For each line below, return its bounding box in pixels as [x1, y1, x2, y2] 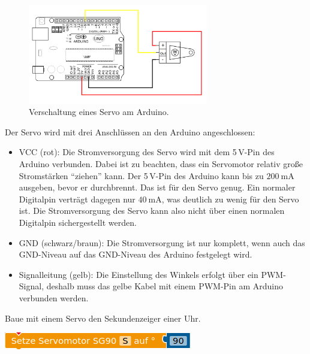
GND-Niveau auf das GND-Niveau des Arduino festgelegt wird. [19, 248, 252, 261]
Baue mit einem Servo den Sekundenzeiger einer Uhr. [5, 311, 201, 324]
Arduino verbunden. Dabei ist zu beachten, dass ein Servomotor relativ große [19, 158, 303, 170]
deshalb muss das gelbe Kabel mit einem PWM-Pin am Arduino [46, 280, 283, 292]
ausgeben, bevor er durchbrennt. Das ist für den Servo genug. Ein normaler [19, 181, 296, 193]
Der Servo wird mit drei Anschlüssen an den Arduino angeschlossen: [5, 125, 255, 138]
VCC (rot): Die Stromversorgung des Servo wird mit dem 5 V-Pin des [19, 146, 275, 158]
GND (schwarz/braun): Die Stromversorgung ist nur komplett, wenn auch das [19, 236, 305, 249]
